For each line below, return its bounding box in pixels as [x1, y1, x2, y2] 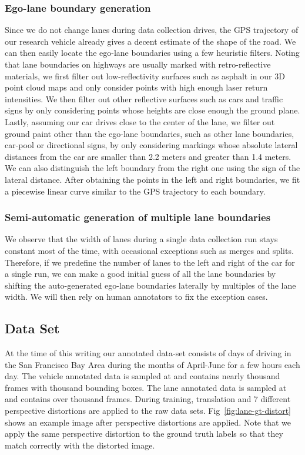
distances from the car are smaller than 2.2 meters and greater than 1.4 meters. [5, 150, 291, 162]
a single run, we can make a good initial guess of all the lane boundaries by [5, 267, 276, 280]
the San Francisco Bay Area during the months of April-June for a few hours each [5, 358, 300, 370]
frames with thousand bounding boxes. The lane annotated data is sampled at [5, 381, 287, 393]
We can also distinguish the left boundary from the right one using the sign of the [5, 162, 300, 174]
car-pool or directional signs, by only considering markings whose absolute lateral [5, 139, 298, 151]
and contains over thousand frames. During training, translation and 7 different [5, 393, 291, 405]
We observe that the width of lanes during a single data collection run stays [5, 233, 278, 245]
